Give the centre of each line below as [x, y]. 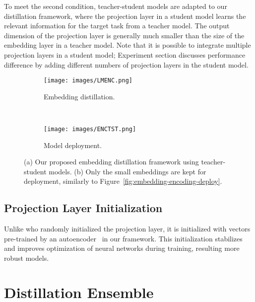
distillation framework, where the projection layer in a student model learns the [125, 16]
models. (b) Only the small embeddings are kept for [127, 171]
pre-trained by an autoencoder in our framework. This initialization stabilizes [123, 238]
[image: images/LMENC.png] [88, 81]
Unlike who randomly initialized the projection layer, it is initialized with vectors [127, 229]
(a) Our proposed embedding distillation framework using [111, 162]
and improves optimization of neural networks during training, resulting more [122, 248]
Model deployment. [73, 145]
